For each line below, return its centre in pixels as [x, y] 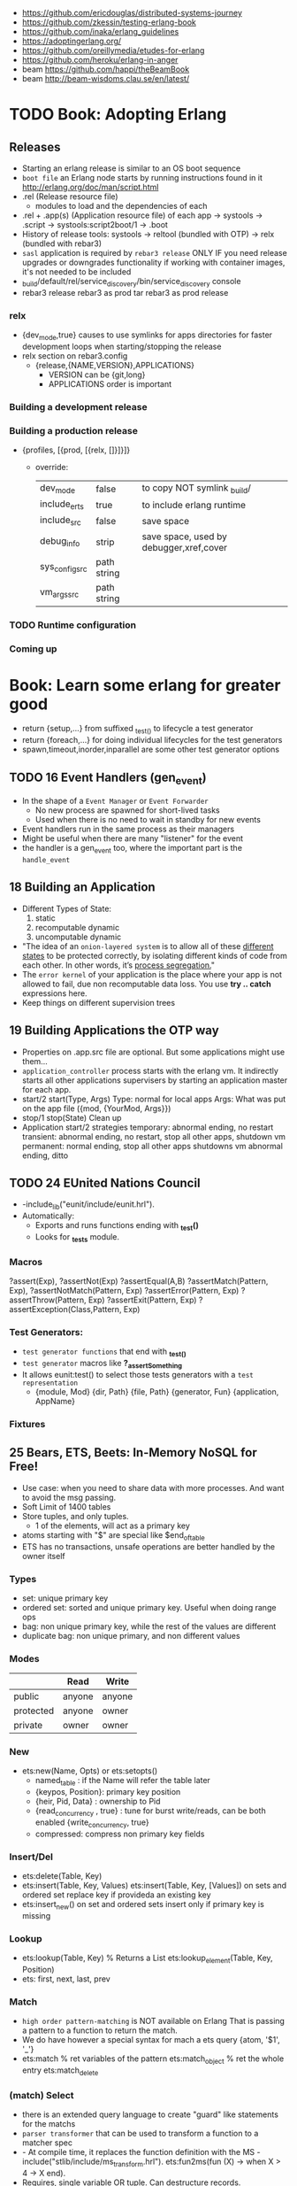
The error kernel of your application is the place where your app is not [152, 974]
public [27, 1696]
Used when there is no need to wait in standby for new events [148, 820]
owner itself [43, 1556]
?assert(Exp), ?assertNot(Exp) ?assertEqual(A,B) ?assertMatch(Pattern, [139, 1281]
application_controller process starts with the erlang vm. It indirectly [150, 1070]
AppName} [55, 1402]
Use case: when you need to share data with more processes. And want [153, 1487]
